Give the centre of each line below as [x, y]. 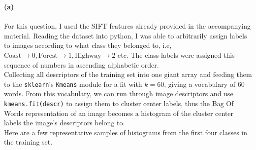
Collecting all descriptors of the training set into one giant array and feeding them [128, 74]
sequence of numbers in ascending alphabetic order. [81, 64]
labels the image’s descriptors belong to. [64, 123]
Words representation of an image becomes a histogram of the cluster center [119, 113]
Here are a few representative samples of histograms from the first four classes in [126, 132]
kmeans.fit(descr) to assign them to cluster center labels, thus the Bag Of [119, 103]
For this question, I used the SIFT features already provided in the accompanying [127, 26]
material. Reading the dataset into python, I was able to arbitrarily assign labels [126, 35]
